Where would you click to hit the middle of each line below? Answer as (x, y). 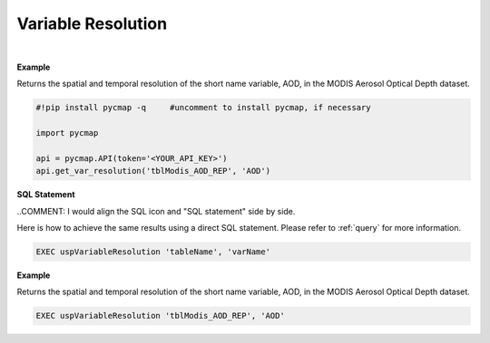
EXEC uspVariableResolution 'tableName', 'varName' (153, 252)
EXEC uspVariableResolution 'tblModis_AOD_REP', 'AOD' (160, 316)
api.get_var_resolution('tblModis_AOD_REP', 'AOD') (153, 171)
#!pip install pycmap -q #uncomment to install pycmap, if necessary (203, 108)
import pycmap (67, 133)
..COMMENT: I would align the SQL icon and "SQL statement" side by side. (156, 211)
